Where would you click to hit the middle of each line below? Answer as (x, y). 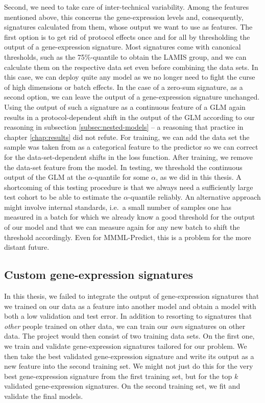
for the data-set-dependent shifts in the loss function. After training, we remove (129, 157)
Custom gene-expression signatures (99, 275)
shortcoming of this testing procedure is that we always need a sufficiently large (129, 187)
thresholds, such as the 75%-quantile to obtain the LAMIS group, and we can (125, 56)
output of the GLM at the (45, 177)
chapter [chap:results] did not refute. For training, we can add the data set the (127, 137)
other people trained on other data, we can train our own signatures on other (125, 326)
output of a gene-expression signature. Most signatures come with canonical (123, 47)
